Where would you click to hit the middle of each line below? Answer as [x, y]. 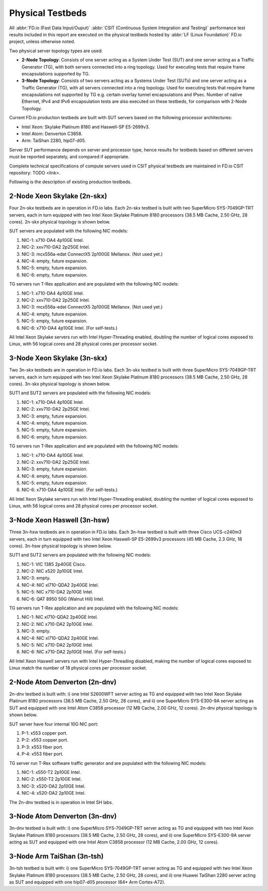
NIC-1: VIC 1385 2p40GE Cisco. [54, 564]
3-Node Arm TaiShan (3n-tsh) [56, 856]
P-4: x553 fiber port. [43, 754]
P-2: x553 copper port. [45, 740]
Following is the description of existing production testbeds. [70, 182]
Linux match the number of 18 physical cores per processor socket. [78, 668]
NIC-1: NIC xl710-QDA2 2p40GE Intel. [60, 617]
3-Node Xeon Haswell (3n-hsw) [59, 520]
